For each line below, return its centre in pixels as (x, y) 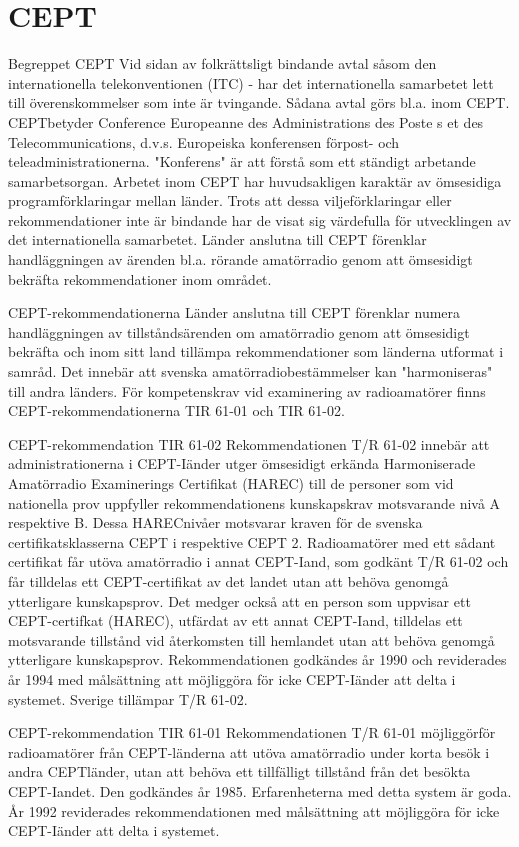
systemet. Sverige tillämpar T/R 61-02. (128, 698)
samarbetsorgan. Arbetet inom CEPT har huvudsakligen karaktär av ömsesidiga (255, 180)
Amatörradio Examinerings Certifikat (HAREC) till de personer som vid (231, 483)
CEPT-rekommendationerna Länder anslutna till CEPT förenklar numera (234, 312)
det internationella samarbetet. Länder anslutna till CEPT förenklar (217, 239)
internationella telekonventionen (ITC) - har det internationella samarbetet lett (251, 82)
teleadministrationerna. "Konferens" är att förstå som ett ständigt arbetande (242, 161)
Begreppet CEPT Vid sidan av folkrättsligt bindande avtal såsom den (222, 63)
